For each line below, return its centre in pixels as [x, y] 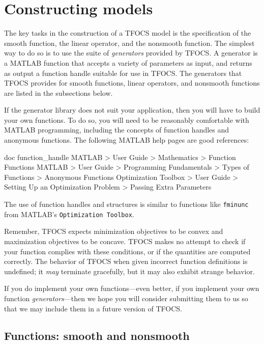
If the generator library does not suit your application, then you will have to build [132, 110]
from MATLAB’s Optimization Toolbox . [69, 214]
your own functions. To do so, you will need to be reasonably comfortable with [127, 120]
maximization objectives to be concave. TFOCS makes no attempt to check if [125, 241]
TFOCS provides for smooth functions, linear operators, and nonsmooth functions [132, 83]
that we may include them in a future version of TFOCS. [93, 308]
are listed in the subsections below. [58, 92]
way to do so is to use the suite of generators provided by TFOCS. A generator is [131, 53]
